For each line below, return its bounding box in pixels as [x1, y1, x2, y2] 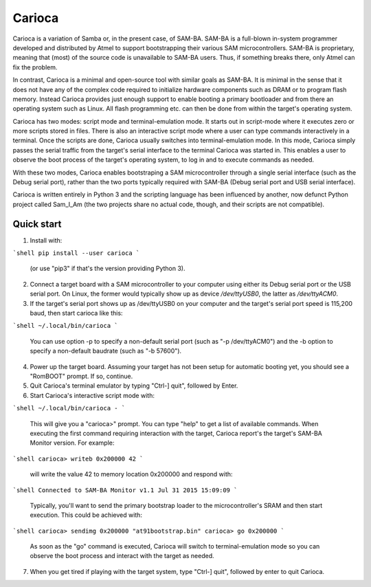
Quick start [12, 218, 62, 230]
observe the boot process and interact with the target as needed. [30, 552, 214, 560]
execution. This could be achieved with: [30, 511, 142, 519]
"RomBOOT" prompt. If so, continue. [30, 372, 133, 380]
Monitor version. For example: [30, 439, 115, 447]
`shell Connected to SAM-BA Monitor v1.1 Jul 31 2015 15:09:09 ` [12, 486, 238, 494]
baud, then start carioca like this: [30, 309, 123, 318]
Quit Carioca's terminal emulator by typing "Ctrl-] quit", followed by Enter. [30, 381, 238, 390]
